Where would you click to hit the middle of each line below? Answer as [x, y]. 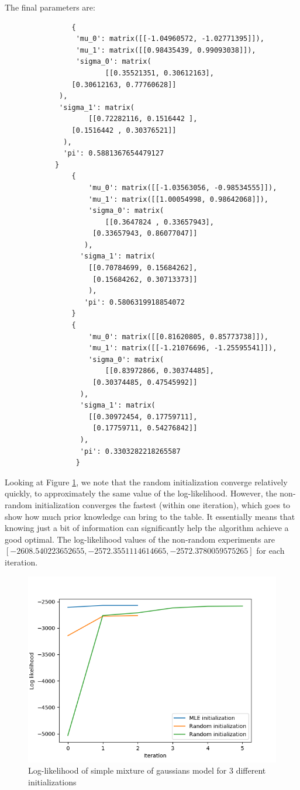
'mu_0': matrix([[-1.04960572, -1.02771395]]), [170, 39]
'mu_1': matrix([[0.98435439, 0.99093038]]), [166, 50]
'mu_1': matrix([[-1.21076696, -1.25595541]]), [183, 348]
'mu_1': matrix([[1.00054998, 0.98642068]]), [179, 199]
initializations [52, 782]
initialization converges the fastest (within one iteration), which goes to [163, 504]
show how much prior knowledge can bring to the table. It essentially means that [150, 516]
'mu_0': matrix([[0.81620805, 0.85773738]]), [179, 337]
